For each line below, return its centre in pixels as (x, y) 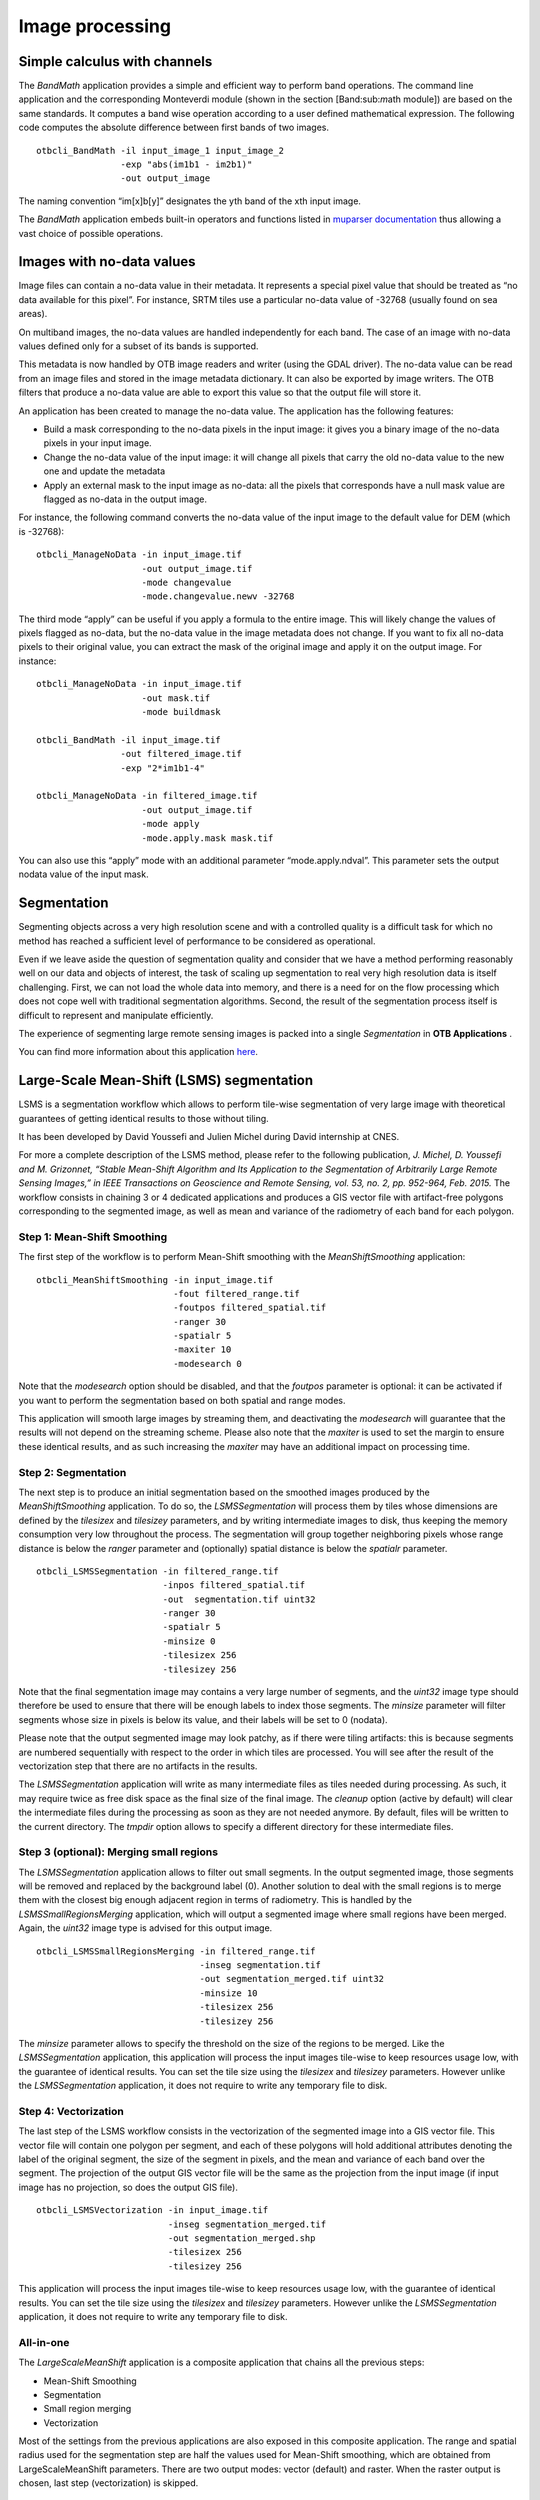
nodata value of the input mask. (83, 874)
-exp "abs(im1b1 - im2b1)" (186, 164)
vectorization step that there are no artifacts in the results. (138, 1766)
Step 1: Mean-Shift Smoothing (93, 1237)
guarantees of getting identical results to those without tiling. (143, 1118)
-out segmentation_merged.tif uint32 (292, 1979)
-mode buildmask (181, 712)
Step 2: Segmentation (72, 1472)
